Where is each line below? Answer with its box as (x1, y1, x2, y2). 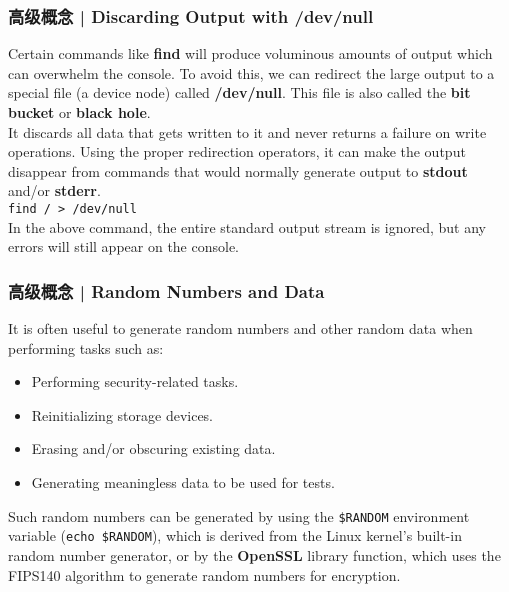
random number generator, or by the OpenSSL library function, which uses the (8, 544, 501, 565)
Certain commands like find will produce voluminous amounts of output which (8, 43, 493, 64)
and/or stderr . (8, 180, 101, 201)
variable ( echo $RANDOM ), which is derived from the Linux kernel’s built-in (8, 525, 462, 546)
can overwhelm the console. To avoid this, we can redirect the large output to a (8, 62, 495, 83)
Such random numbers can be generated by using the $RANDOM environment (8, 505, 470, 526)
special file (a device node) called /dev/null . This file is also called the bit (8, 82, 471, 103)
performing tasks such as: (8, 337, 164, 358)
